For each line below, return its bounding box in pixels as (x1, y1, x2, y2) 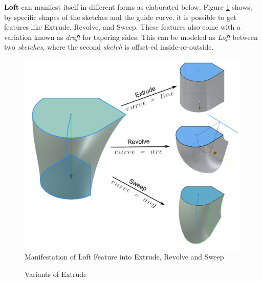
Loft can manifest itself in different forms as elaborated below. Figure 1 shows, (4, 2, 252, 12)
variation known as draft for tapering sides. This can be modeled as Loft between (4, 31, 258, 42)
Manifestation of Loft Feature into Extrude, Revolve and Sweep (25, 251, 224, 262)
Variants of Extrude (25, 268, 87, 279)
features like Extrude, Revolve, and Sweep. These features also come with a (4, 21, 241, 32)
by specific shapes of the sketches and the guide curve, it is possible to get (4, 11, 236, 22)
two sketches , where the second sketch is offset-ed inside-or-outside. (4, 41, 214, 52)
